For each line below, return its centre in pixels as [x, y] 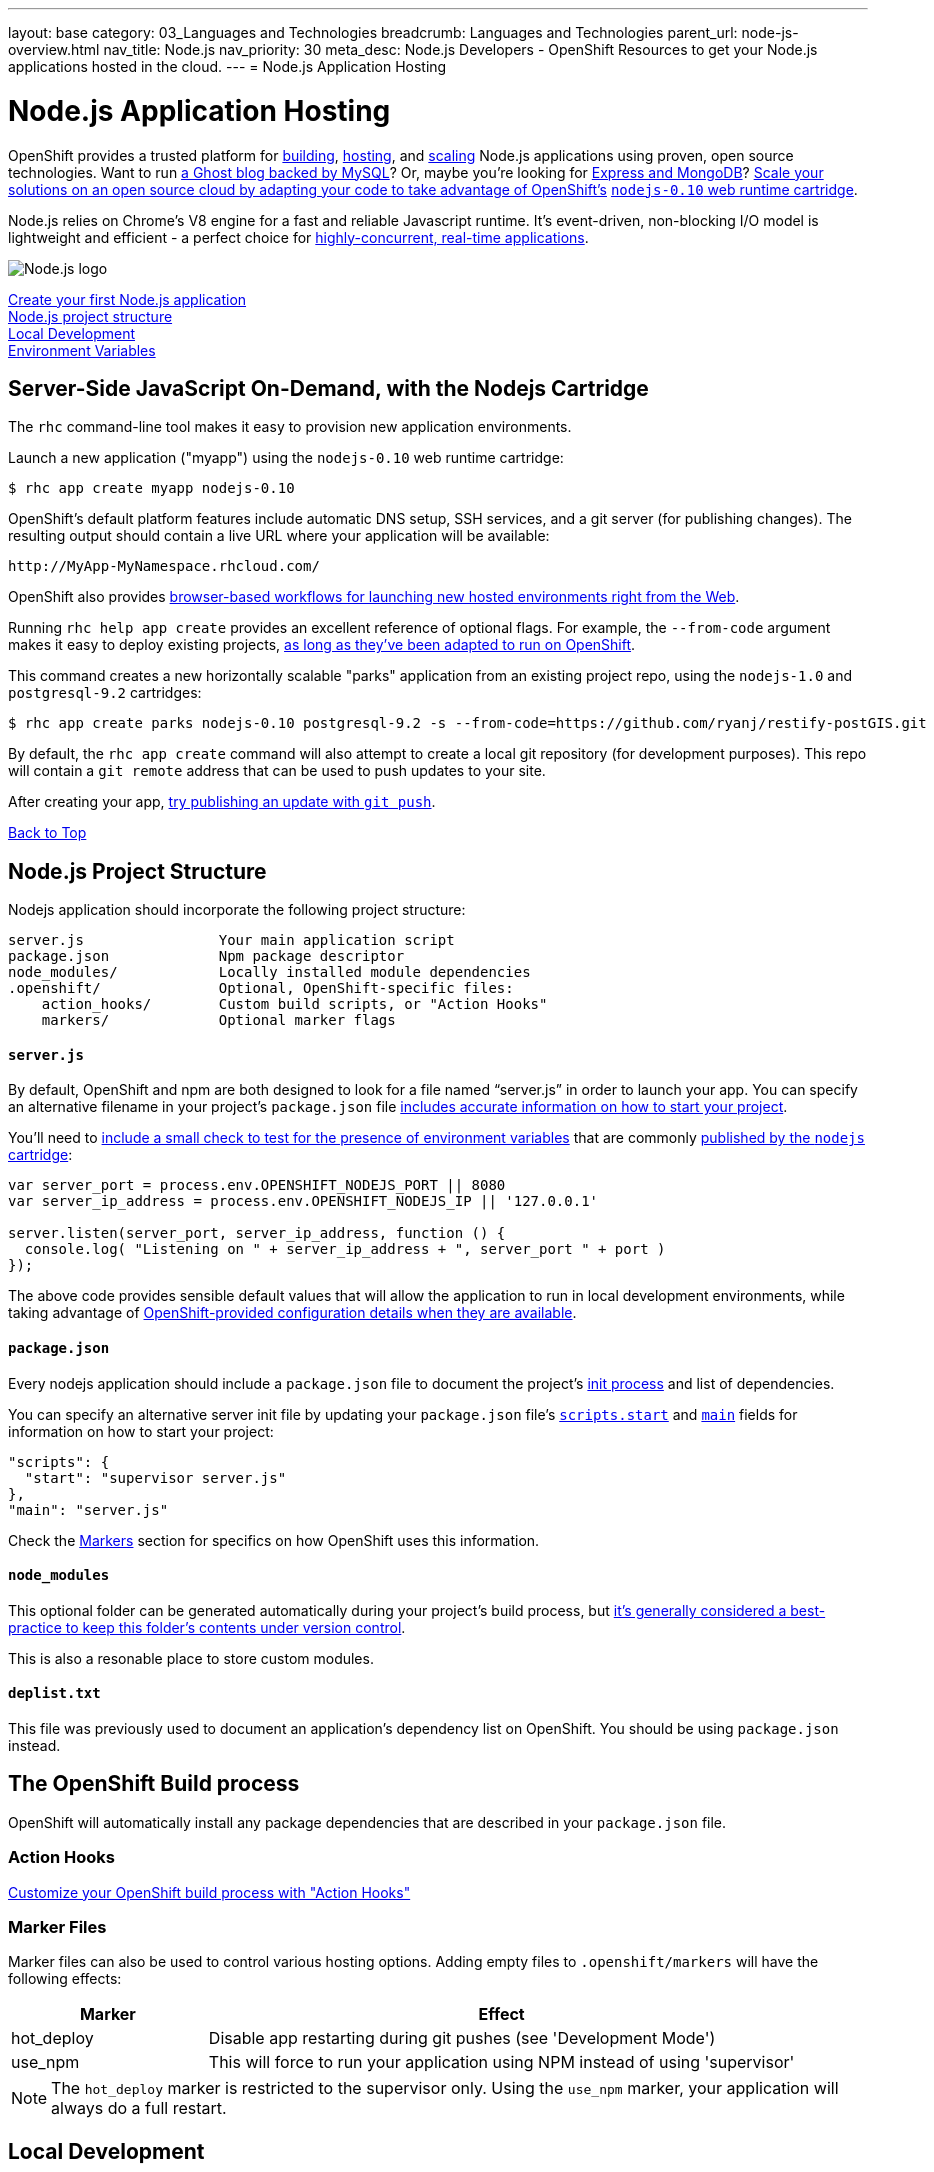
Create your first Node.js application [127, 299]
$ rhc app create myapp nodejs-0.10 [151, 488]
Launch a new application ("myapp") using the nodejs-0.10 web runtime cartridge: [286, 458]
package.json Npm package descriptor [206, 956]
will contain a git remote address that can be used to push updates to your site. [277, 771]
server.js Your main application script [231, 940]
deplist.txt [54, 1693]
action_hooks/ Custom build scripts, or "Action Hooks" [294, 1004]
